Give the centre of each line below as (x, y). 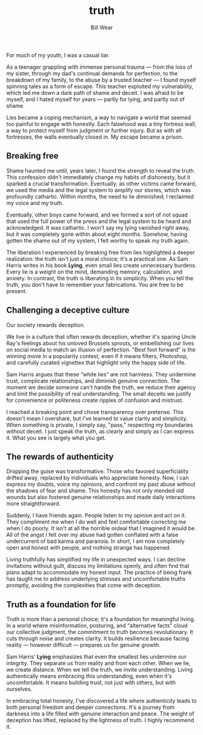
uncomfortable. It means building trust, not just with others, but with (91, 683)
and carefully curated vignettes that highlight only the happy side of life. (96, 362)
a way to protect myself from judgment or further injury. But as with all (94, 130)
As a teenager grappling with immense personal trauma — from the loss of (99, 67)
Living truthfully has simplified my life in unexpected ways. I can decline (96, 559)
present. (17, 291)
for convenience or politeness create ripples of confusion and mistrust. (95, 400)
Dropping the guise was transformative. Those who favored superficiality (98, 471)
